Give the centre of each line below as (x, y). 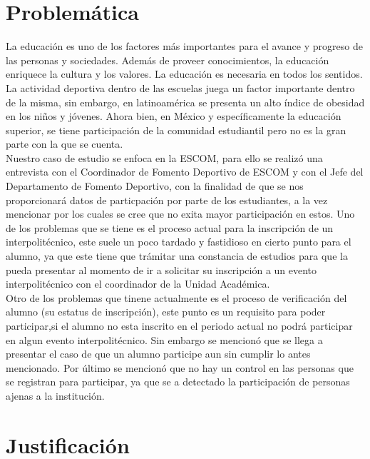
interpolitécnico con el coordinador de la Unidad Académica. (138, 284)
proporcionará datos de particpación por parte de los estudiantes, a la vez (167, 200)
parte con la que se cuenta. (65, 144)
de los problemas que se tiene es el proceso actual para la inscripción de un (170, 227)
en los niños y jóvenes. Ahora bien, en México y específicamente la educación (174, 116)
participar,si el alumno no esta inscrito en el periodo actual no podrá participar (179, 326)
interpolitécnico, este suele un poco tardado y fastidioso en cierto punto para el (179, 242)
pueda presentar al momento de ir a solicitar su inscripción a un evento (161, 269)
